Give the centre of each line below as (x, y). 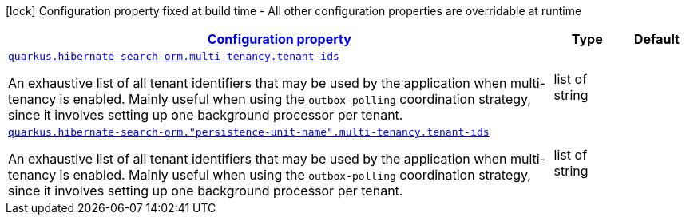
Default (656, 39)
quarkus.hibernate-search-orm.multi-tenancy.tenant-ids (174, 56)
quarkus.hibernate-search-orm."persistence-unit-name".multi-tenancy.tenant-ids (249, 132)
